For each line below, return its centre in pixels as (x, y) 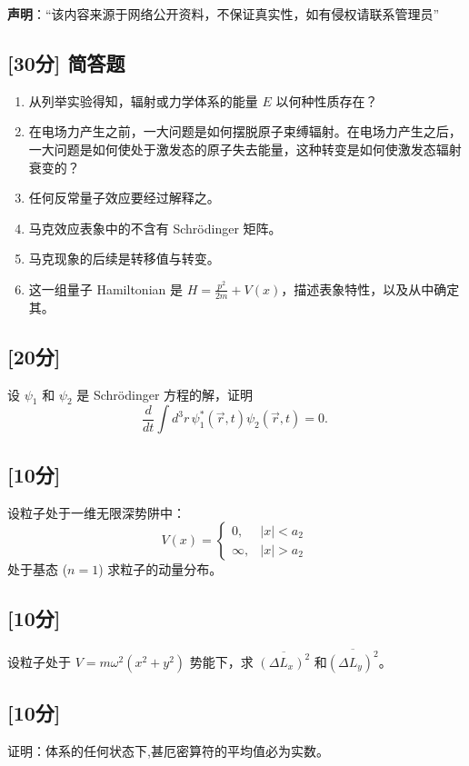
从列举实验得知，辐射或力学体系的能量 (143, 100)
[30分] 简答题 (66, 62)
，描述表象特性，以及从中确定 (370, 288)
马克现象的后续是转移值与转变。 (124, 259)
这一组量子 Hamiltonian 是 (105, 288)
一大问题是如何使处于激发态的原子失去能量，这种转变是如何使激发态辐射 (245, 149)
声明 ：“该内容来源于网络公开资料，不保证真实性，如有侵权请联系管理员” (224, 14)
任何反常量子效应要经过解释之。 (124, 198)
